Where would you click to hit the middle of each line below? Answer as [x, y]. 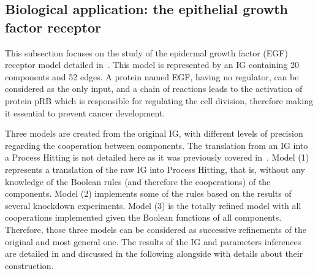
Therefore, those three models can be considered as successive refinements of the [156, 229]
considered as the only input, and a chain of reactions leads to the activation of [154, 89]
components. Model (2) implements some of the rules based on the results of [148, 193]
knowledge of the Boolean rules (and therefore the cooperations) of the [138, 181]
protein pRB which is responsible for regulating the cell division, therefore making [159, 100]
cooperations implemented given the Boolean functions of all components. [143, 217]
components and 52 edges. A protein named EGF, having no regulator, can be [152, 76]
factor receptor [53, 27]
